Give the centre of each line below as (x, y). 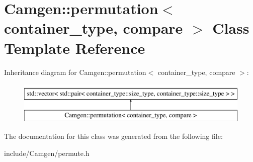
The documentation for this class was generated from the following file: (113, 136)
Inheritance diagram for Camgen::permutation (75, 72)
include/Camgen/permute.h (47, 153)
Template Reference (75, 48)
